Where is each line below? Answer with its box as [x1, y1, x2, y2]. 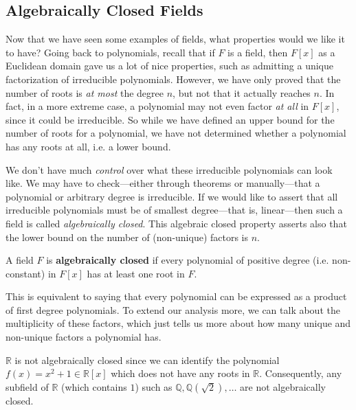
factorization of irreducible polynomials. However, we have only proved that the [5, 71, 341, 86]
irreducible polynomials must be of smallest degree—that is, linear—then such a [5, 203, 343, 217]
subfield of [5, 379, 49, 394]
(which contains [60, 379, 127, 394]
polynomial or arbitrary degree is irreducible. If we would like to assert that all [5, 189, 338, 203]
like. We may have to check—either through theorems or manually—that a [5, 176, 320, 190]
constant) [5, 266, 45, 280]
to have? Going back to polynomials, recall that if [5, 45, 215, 59]
